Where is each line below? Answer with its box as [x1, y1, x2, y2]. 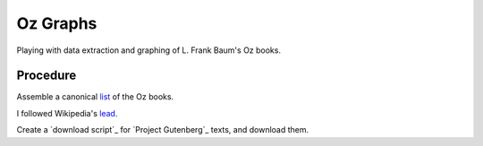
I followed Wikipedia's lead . [16, 107, 118, 118]
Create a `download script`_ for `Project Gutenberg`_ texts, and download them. [16, 125, 309, 135]
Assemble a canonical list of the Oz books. [16, 91, 174, 102]
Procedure [16, 68, 77, 83]
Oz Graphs [16, 13, 97, 33]
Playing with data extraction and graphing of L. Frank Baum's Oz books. [16, 45, 282, 56]
